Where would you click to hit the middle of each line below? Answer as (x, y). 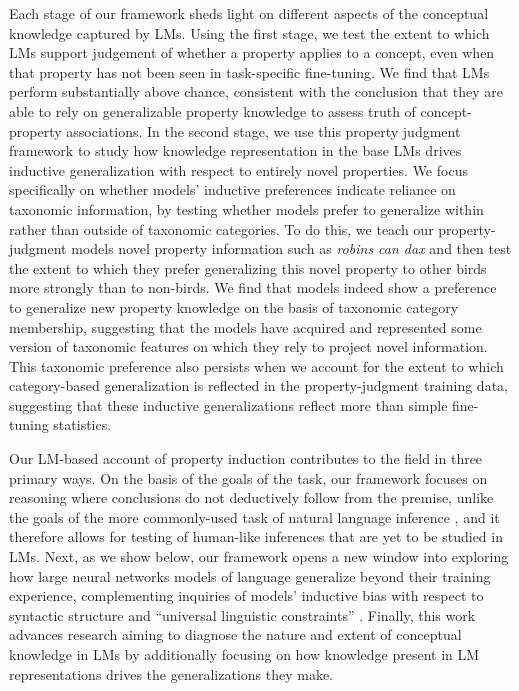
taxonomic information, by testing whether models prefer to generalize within (246, 208)
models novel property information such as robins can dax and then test (291, 248)
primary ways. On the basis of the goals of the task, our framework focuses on (248, 477)
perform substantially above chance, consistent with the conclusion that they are (256, 91)
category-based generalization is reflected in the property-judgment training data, (258, 385)
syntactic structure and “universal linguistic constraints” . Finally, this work (242, 614)
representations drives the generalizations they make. (171, 673)
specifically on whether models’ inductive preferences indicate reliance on (232, 189)
